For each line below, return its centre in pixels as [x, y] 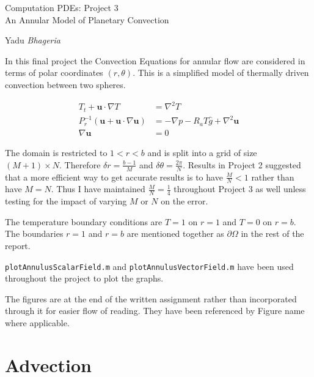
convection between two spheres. [65, 84]
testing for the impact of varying [66, 201]
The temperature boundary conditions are [84, 221]
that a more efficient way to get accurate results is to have [114, 177]
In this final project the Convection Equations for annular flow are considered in [155, 60]
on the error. [184, 201]
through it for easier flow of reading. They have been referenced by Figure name [155, 311]
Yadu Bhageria [33, 40]
